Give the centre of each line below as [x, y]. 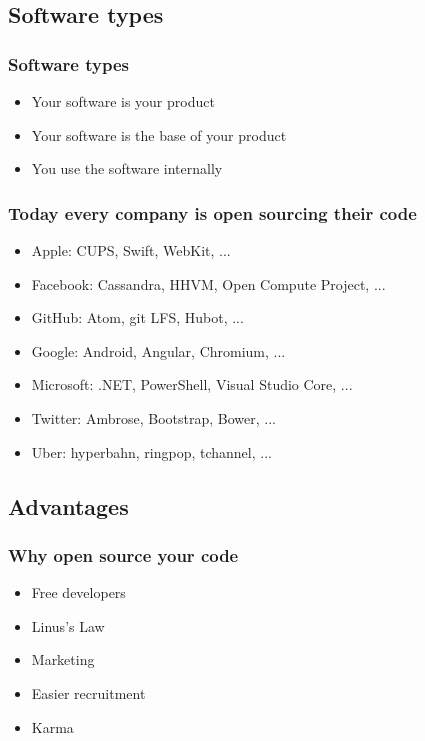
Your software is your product [123, 101]
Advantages [68, 505]
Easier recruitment [88, 692]
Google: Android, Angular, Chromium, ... [158, 350]
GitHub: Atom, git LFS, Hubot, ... [137, 317]
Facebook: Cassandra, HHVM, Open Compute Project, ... [208, 283]
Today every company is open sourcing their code [212, 212]
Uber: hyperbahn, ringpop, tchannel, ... [151, 451]
